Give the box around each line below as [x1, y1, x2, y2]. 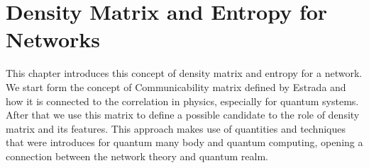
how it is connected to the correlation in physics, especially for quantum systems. [6, 93, 359, 108]
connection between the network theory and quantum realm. [6, 148, 268, 163]
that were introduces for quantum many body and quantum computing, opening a [6, 135, 363, 150]
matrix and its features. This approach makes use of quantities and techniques [6, 121, 346, 136]
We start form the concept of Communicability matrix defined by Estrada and [6, 79, 346, 94]
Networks [6, 25, 101, 54]
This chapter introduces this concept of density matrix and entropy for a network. [6, 66, 363, 80]
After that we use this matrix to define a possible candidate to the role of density [6, 107, 360, 122]
